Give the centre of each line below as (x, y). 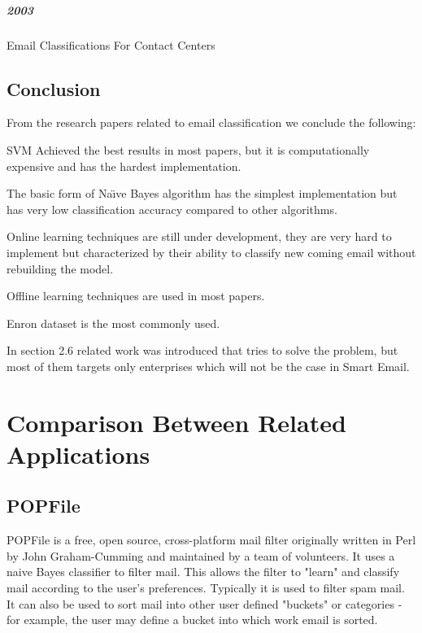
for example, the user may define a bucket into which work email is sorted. (192, 620)
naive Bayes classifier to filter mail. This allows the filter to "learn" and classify (203, 572)
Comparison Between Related (176, 422)
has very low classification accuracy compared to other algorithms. (172, 209)
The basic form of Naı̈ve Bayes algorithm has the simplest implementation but (202, 193)
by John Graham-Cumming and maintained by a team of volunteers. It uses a (201, 555)
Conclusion (54, 88)
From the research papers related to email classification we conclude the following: (211, 122)
